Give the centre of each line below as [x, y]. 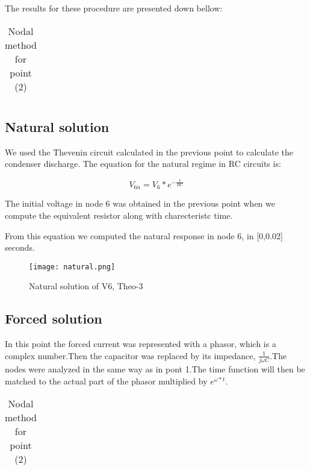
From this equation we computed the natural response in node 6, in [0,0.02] [144, 235]
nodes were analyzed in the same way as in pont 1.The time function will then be [155, 369]
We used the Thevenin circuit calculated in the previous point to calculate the [149, 152]
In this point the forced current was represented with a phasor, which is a [141, 344]
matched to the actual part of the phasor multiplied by [106, 381]
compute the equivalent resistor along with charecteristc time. [119, 215]
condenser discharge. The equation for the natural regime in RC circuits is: [143, 164]
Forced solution [54, 318]
